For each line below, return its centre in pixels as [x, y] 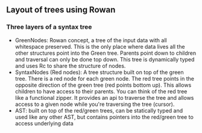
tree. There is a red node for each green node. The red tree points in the [105, 78]
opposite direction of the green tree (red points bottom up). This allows [103, 85]
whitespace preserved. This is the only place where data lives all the [100, 46]
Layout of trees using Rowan [61, 10]
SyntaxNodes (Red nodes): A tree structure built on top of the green [99, 72]
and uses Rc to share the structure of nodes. [70, 66]
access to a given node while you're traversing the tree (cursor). [95, 104]
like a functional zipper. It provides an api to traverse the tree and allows [104, 97]
